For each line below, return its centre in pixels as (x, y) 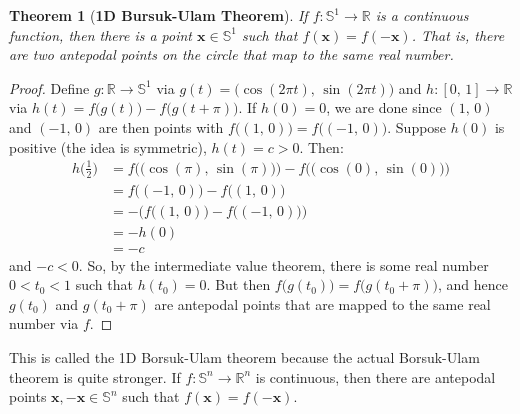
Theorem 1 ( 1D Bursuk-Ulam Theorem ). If (158, 15)
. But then (238, 284)
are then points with (161, 126)
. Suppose (417, 126)
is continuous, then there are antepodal (375, 376)
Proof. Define (49, 87)
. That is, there (458, 34)
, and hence (472, 284)
